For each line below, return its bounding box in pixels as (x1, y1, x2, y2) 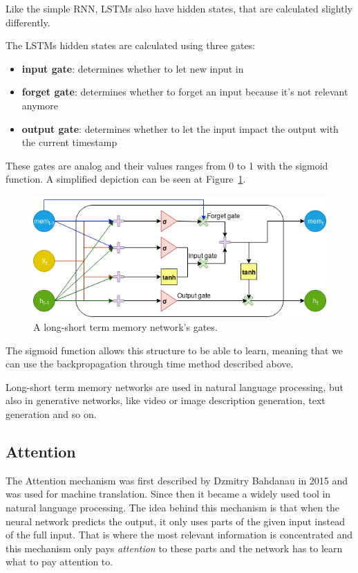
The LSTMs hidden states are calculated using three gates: (6, 38, 256, 53)
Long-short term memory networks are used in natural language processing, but (6, 379, 343, 394)
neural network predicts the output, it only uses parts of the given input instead (6, 513, 345, 528)
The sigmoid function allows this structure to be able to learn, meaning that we (6, 343, 343, 357)
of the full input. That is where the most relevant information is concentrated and (6, 527, 353, 542)
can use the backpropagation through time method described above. (6, 356, 294, 371)
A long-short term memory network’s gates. (33, 319, 218, 334)
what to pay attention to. (6, 554, 113, 569)
